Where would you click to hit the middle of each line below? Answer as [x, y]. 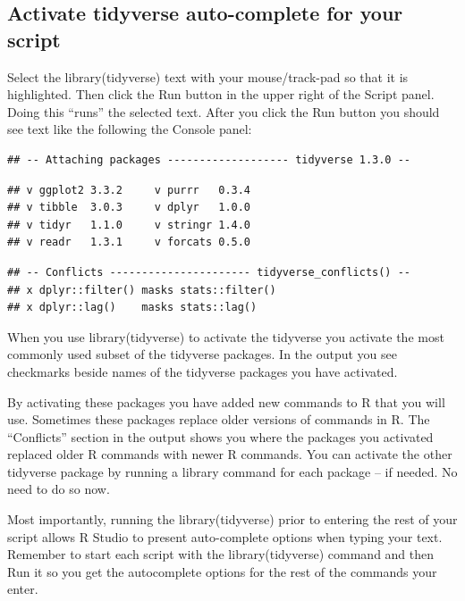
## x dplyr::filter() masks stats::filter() [142, 290]
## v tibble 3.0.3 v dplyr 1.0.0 [129, 208]
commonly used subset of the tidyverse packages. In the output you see [203, 354]
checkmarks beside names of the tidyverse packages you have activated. [203, 371]
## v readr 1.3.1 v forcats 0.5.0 [129, 242]
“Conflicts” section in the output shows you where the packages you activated [220, 436]
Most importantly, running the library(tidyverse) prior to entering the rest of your [232, 519]
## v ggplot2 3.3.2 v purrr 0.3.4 [129, 190]
